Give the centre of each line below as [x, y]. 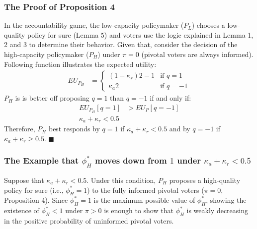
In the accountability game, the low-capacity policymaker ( [94, 25]
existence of [22, 210]
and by [180, 129]
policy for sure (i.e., [34, 190]
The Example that [42, 160]
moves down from [131, 160]
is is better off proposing [52, 98]
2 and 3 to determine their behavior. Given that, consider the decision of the [121, 44]
